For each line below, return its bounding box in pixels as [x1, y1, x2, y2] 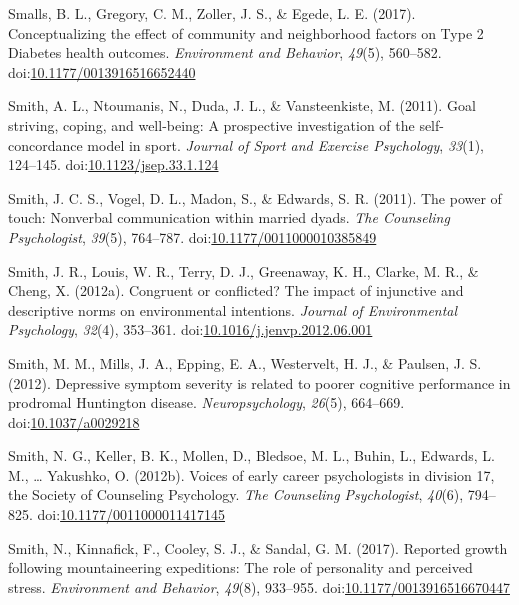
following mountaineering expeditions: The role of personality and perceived [8, 557, 473, 578]
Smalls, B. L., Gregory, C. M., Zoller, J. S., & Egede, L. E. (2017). [8, 3, 416, 23]
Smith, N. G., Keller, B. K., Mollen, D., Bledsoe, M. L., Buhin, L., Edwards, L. [8, 445, 495, 466]
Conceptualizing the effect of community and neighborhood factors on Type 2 [8, 22, 484, 43]
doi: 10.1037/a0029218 [8, 411, 140, 432]
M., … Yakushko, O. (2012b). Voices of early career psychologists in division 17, [8, 464, 495, 485]
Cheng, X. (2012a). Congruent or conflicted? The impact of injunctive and [8, 280, 464, 301]
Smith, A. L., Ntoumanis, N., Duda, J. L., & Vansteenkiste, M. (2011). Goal [8, 95, 476, 116]
